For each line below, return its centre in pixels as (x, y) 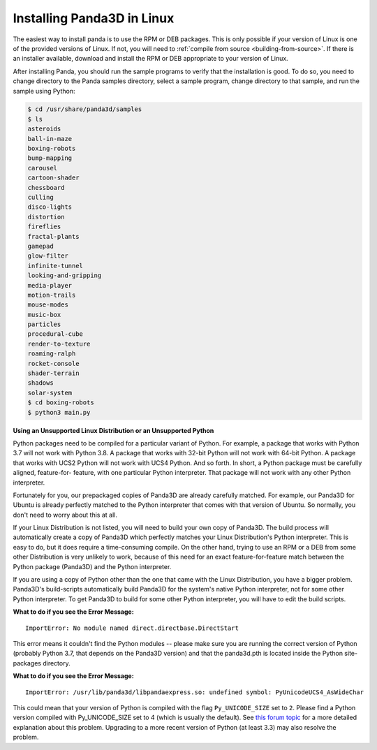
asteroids (44, 129)
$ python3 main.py (59, 412)
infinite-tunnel (56, 266)
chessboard (46, 187)
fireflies (44, 227)
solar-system (50, 392)
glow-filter (48, 256)
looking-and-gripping (65, 275)
